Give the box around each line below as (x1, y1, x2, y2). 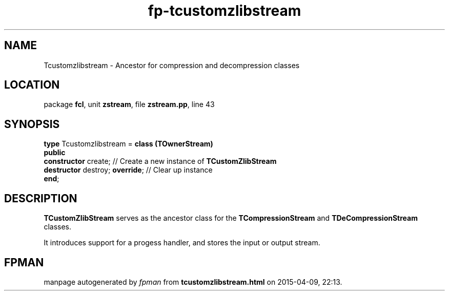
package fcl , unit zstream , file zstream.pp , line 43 (44, 100, 215, 109)
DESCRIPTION (4, 192, 77, 205)
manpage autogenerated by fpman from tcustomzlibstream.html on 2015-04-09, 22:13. (44, 277, 342, 286)
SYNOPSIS (4, 117, 60, 131)
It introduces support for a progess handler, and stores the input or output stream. (44, 238, 320, 247)
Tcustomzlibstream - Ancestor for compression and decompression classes (44, 60, 300, 70)
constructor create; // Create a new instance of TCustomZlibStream (44, 157, 277, 166)
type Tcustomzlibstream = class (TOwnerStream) (44, 139, 213, 149)
